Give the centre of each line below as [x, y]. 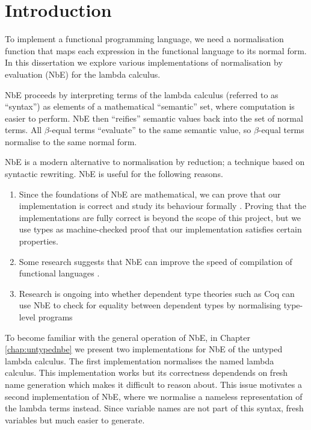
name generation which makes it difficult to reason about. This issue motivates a [153, 384]
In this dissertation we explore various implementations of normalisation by [144, 62]
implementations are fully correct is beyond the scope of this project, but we [160, 217]
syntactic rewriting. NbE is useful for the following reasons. [114, 174]
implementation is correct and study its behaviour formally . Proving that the [162, 206]
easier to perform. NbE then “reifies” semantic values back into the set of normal [154, 118]
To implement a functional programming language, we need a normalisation [144, 39]
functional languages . [59, 273]
